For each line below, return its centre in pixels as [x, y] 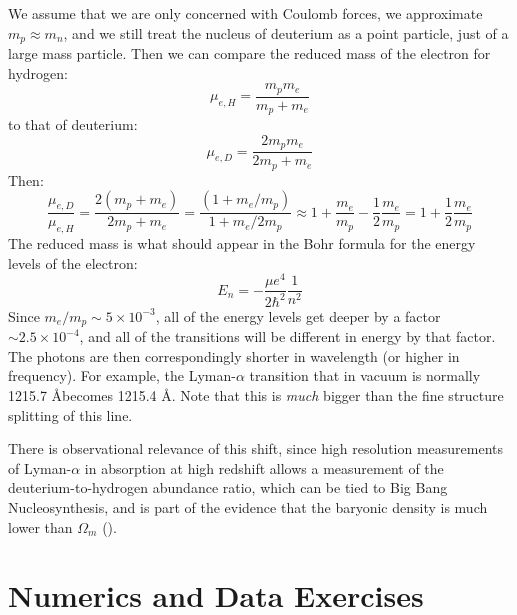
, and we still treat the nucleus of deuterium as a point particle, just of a [286, 32]
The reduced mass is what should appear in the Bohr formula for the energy [242, 243]
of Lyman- [40, 467]
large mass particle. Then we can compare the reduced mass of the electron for [249, 53]
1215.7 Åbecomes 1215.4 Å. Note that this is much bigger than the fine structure [256, 395]
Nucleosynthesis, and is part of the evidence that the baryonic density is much [248, 507]
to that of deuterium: [73, 124]
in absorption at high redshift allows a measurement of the [264, 467]
